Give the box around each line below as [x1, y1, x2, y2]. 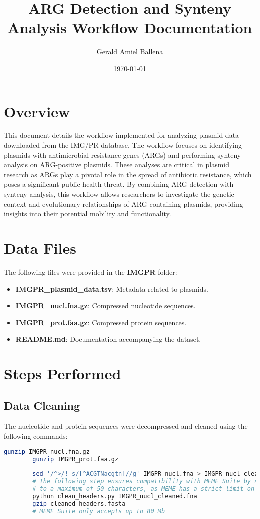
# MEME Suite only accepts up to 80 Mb [32, 507, 165, 515]
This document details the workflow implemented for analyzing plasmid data [4, 130, 239, 140]
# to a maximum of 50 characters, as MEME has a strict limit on [32, 485, 255, 493]
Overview [4, 101, 70, 121]
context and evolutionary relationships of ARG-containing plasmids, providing [4, 198, 243, 209]
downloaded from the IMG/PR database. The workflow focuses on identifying [4, 140, 242, 150]
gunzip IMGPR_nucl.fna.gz [4, 448, 90, 455]
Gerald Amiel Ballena [96, 46, 163, 57]
